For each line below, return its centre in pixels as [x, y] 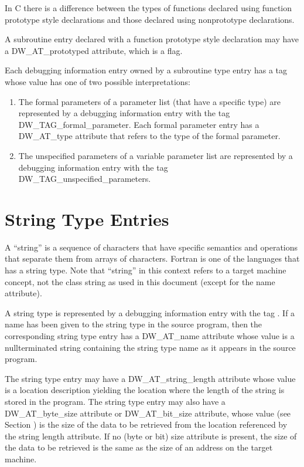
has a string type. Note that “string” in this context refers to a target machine [146, 270]
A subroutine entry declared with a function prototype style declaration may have [152, 39]
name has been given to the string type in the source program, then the [134, 324]
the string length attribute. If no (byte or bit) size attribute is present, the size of [151, 436]
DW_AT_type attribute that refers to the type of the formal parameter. [149, 136]
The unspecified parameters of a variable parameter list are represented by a [156, 155]
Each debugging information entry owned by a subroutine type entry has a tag [146, 70]
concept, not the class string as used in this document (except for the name [140, 281]
